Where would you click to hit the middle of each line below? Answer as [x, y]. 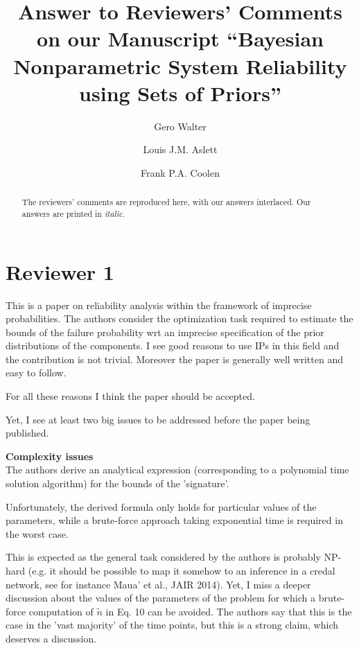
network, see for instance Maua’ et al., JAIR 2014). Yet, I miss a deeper [158, 584]
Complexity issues [50, 456]
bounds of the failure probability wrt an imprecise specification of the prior [165, 332]
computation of [61, 611]
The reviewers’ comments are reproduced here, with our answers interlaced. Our [166, 202]
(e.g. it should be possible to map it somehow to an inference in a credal [182, 571]
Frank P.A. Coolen [180, 172]
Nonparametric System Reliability [180, 65]
